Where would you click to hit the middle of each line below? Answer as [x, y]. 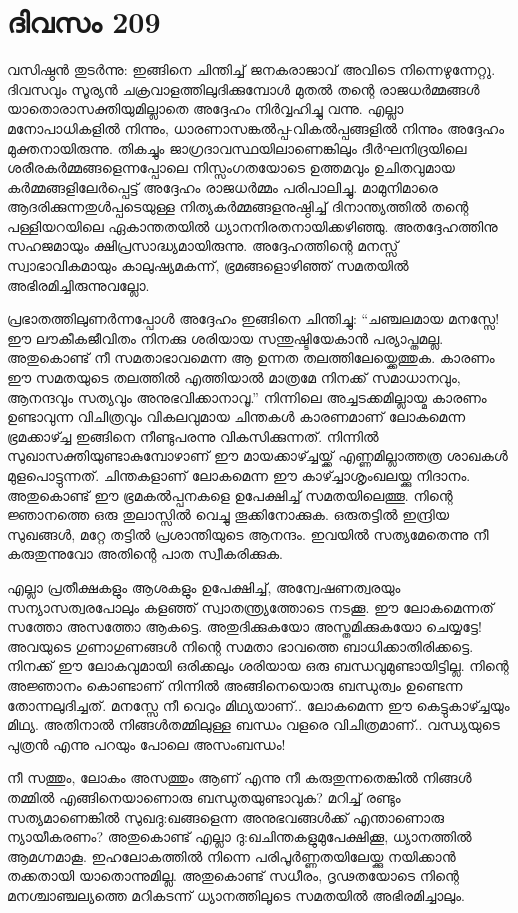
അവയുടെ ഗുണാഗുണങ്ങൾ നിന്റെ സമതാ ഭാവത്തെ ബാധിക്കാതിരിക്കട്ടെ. [240, 645]
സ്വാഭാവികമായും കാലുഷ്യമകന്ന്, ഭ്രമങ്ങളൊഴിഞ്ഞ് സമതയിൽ [208, 265]
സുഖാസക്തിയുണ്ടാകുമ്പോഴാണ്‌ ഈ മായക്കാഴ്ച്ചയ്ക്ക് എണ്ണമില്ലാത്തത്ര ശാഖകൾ [257, 455]
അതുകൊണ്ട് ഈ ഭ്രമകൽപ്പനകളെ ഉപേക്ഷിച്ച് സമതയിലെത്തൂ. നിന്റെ [230, 494]
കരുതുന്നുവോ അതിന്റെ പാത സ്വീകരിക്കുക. [145, 553]
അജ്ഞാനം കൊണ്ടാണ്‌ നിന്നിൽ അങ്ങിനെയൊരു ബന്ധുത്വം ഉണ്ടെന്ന [235, 684]
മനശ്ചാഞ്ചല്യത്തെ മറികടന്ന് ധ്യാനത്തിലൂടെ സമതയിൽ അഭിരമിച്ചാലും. [236, 894]
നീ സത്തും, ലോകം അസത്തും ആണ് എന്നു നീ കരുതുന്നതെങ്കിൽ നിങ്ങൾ [239, 777]
